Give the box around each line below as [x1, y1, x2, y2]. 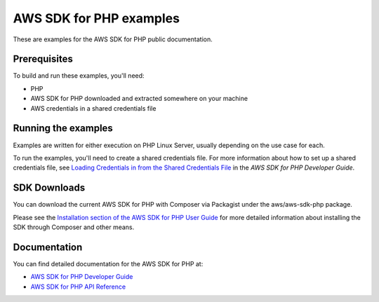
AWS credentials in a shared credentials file [30, 104, 157, 112]
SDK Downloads [13, 182, 86, 194]
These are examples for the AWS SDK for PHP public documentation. [13, 35, 213, 43]
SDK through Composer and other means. [13, 223, 135, 231]
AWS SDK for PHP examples [13, 11, 180, 26]
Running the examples [13, 123, 114, 135]
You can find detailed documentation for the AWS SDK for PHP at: [13, 259, 204, 268]
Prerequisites [13, 53, 73, 65]
